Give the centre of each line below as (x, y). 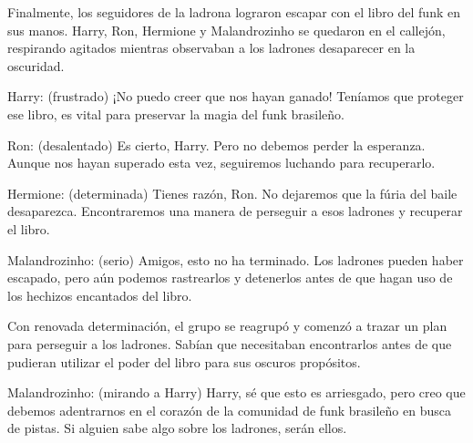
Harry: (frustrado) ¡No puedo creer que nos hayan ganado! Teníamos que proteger (236, 96)
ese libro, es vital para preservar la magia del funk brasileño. (176, 113)
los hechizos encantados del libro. (100, 295)
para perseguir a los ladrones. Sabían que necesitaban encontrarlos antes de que (230, 343)
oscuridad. (36, 65)
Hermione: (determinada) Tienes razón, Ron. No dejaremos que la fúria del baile (232, 193)
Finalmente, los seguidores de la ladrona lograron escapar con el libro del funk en (234, 12)
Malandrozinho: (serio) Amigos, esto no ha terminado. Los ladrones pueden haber (236, 259)
